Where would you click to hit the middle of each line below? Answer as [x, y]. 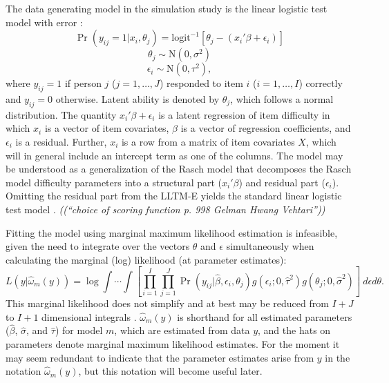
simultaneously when [270, 246]
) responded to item [201, 83]
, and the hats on [294, 330]
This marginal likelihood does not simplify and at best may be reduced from [167, 303]
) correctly [321, 83]
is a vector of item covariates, [107, 128]
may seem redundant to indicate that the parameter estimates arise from [160, 357]
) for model [79, 330]
